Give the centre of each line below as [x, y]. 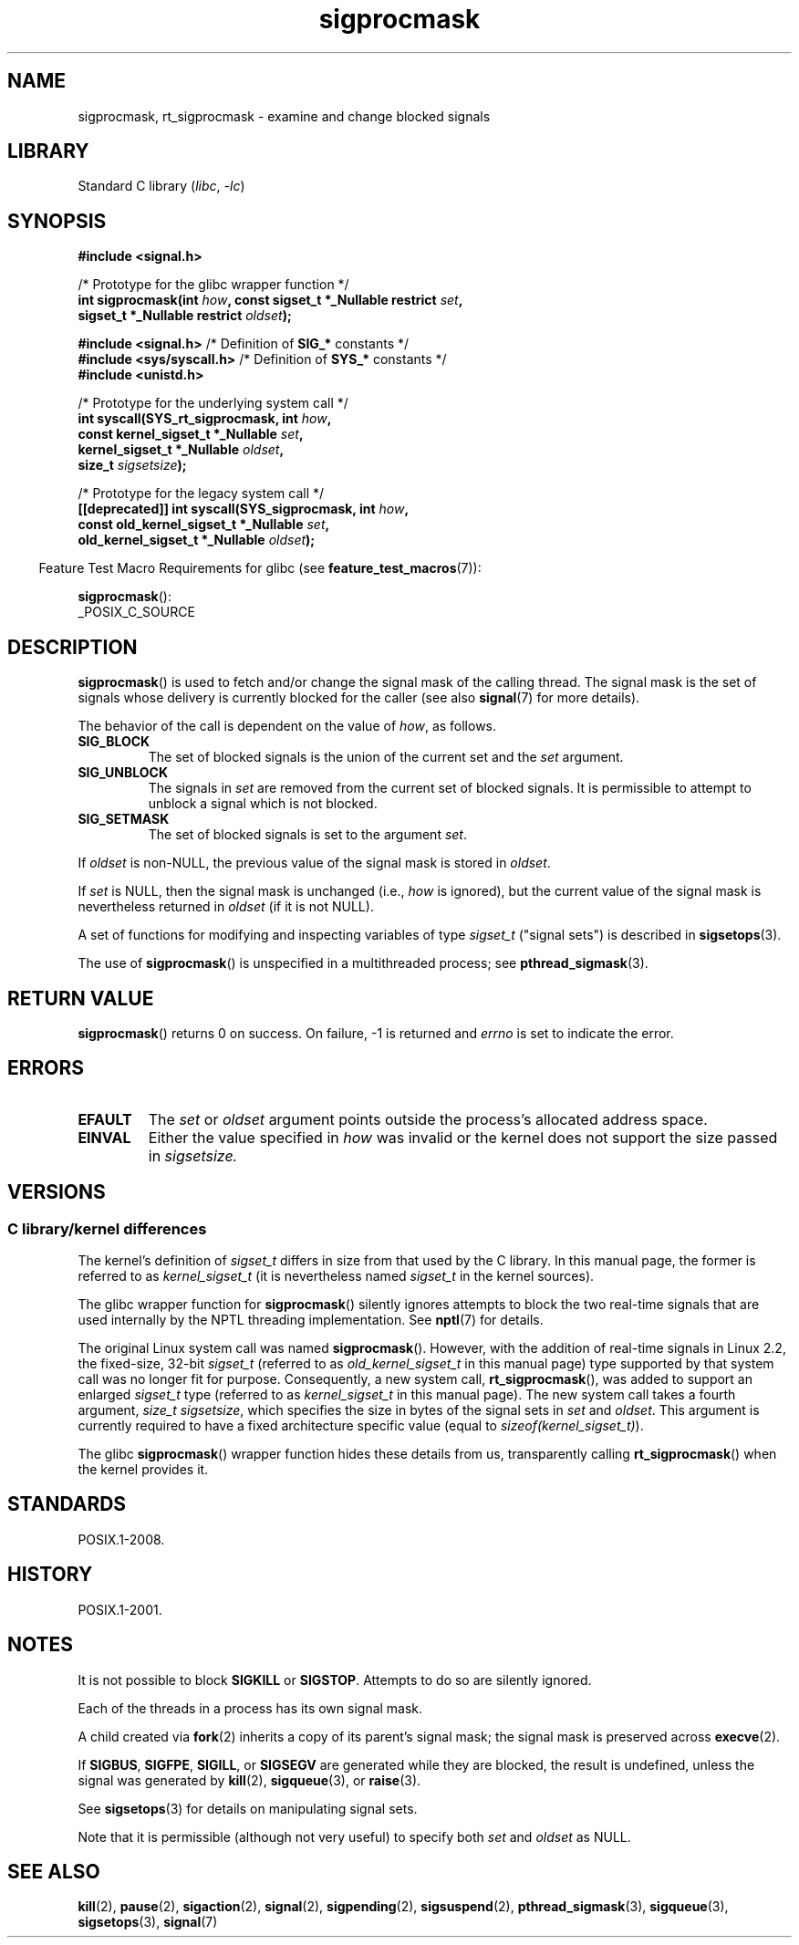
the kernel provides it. [143, 1470]
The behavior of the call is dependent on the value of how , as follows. [287, 726]
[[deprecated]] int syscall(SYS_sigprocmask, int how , [244, 509]
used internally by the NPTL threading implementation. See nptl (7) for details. [311, 1320]
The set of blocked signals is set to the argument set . [308, 835]
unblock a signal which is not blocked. [263, 804]
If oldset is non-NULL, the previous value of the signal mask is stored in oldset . [314, 863]
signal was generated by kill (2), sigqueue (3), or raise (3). [249, 1780]
